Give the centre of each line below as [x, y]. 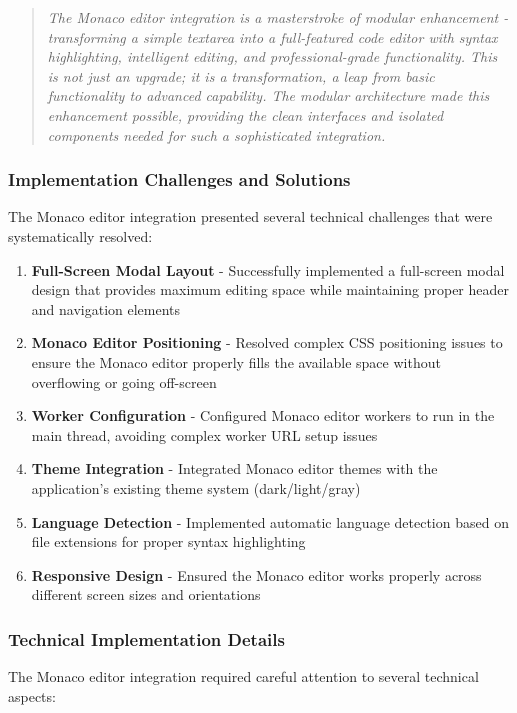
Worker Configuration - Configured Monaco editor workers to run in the [263, 415]
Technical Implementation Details [146, 638]
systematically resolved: [80, 235]
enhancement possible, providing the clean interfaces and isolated [245, 114]
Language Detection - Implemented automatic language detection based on [270, 521]
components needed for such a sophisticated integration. [216, 134]
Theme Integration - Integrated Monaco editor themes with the [234, 468]
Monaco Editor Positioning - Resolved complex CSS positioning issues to [267, 342]
